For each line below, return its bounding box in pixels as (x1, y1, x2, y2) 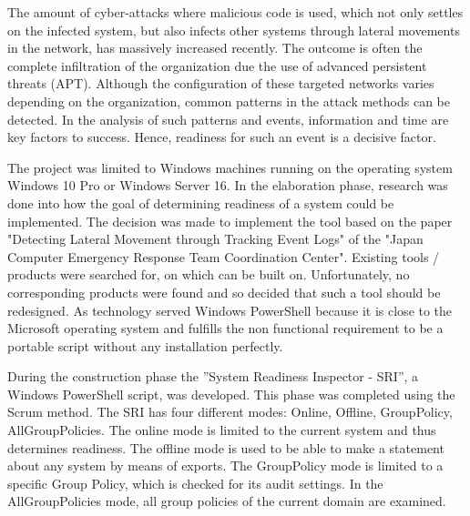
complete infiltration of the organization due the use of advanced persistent (7, 56, 427, 75)
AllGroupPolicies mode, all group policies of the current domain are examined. (7, 491, 446, 511)
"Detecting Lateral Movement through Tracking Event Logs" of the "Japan (7, 229, 424, 248)
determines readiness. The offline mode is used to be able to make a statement (7, 438, 444, 457)
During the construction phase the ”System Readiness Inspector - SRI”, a (7, 367, 419, 386)
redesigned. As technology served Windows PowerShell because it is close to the (7, 300, 453, 319)
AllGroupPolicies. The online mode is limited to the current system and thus (7, 420, 436, 440)
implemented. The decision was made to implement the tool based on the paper (7, 211, 453, 230)
